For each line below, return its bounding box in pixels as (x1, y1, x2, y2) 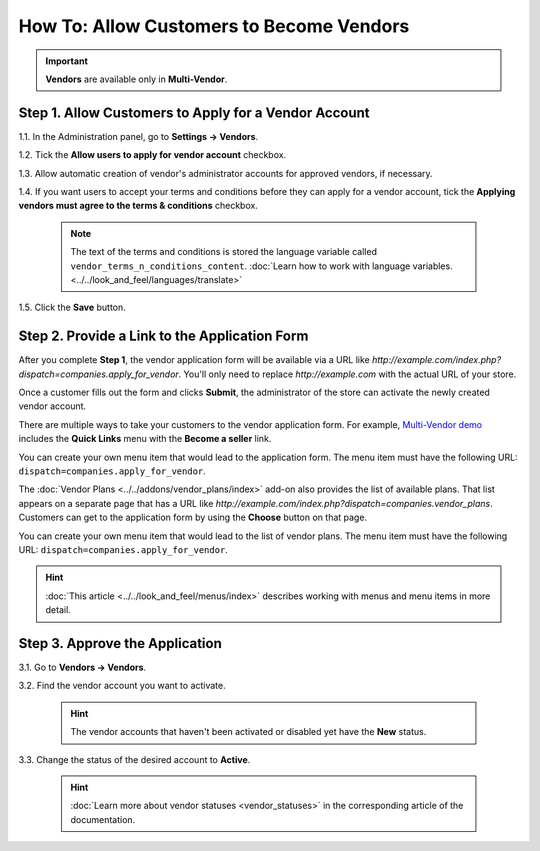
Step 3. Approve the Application (18, 635, 222, 652)
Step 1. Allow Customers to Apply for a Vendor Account (18, 104, 370, 121)
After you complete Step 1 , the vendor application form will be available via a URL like (18, 354, 370, 366)
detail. (45, 604, 72, 616)
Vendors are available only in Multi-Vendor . (45, 73, 228, 85)
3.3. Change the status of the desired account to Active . (18, 753, 251, 765)
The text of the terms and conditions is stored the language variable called (70, 246, 377, 258)
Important (45, 55, 89, 67)
